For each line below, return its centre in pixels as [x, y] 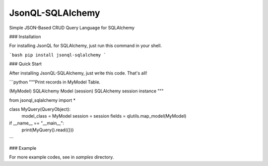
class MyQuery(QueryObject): [40, 109]
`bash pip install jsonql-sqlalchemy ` [58, 55]
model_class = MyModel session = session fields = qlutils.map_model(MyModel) [104, 116]
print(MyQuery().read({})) [48, 130]
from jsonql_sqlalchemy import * [42, 100]
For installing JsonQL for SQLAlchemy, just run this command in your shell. [86, 46]
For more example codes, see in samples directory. [62, 157]
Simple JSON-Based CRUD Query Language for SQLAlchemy [72, 28]
